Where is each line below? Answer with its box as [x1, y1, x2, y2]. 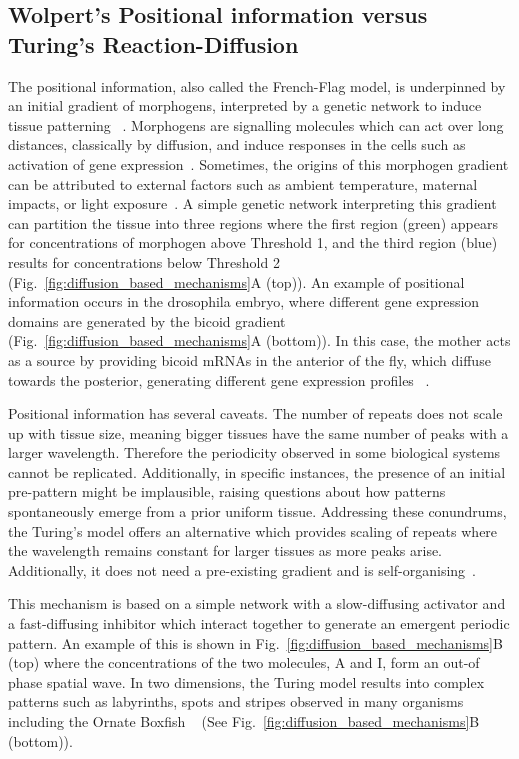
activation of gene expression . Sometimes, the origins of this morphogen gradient [8, 153, 509, 174]
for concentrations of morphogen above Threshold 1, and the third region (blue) [8, 232, 498, 253]
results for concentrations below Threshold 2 [8, 251, 280, 272]
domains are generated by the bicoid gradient [8, 310, 286, 331]
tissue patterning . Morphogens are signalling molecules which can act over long [8, 114, 504, 135]
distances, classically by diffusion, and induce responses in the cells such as [8, 134, 466, 155]
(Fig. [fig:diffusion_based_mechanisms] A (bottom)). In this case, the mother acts [8, 330, 511, 351]
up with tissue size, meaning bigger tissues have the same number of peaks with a [8, 422, 509, 443]
